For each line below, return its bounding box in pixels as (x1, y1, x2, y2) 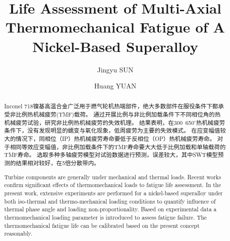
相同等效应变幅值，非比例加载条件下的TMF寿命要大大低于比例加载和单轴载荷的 (10, 142, 226, 151)
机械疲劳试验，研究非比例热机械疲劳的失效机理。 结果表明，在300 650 (4, 118, 195, 126)
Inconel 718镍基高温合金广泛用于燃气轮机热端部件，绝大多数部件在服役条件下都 (4, 102, 218, 110)
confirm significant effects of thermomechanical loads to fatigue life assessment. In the (4, 181, 221, 189)
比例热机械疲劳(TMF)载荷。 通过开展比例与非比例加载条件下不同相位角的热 (16, 110, 221, 119)
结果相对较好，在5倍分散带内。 (16, 159, 100, 167)
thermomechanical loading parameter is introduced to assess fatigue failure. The (4, 213, 207, 221)
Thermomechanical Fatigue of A (5, 17, 225, 37)
